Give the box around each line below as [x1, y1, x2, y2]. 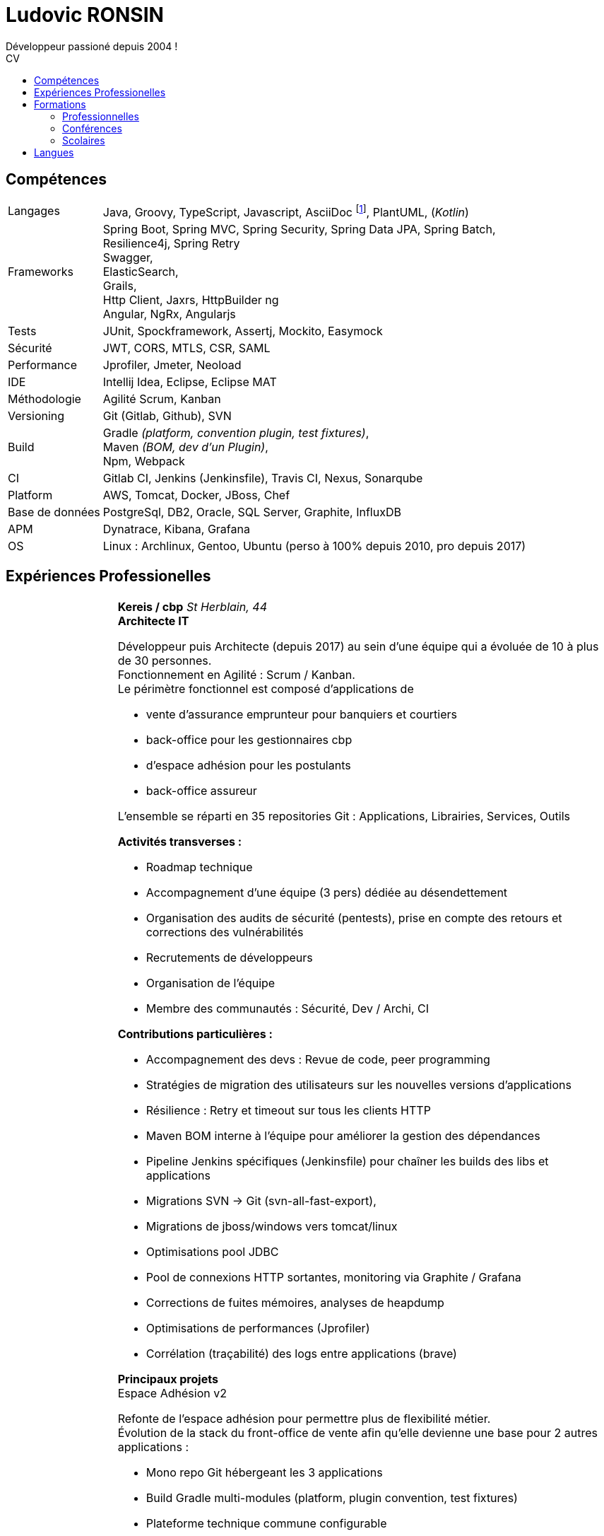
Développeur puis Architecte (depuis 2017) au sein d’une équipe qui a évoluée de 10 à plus [117, 639, 599, 653]
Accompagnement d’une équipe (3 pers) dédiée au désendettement [146, 885, 508, 900]
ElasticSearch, [102, 264, 179, 279]
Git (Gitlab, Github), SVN [102, 408, 232, 423]
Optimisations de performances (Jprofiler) [146, 1320, 370, 1335]
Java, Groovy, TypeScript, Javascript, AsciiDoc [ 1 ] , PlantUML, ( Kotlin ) [102, 202, 469, 219]
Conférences [62, 122, 122, 134]
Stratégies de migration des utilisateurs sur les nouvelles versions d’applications [146, 1077, 572, 1092]
